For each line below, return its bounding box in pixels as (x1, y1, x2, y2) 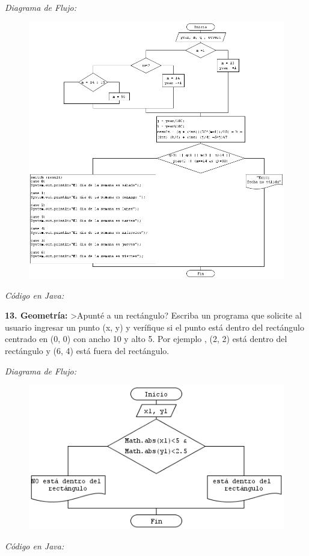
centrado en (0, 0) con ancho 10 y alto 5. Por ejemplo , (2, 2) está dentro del (5, 332, 287, 345)
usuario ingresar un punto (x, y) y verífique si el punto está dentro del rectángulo (5, 320, 304, 333)
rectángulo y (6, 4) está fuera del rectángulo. (5, 344, 170, 357)
